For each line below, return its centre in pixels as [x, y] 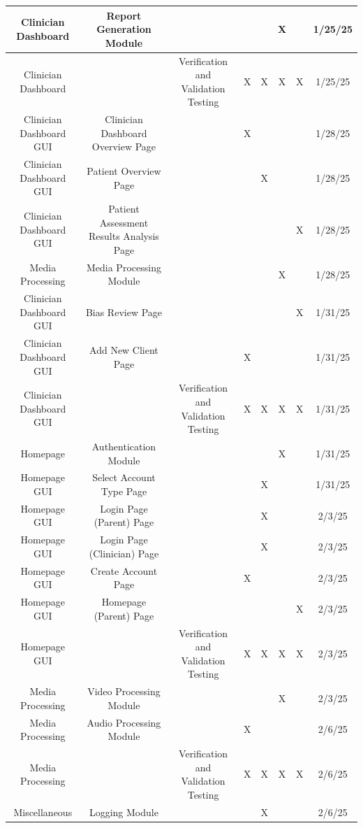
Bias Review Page [124, 312]
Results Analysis [124, 236]
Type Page [124, 491]
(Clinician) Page [124, 553]
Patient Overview [124, 170]
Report [124, 15]
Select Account [124, 477]
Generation [124, 29]
